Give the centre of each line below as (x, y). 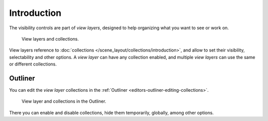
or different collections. (33, 64)
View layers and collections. (50, 39)
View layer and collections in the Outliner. (64, 101)
